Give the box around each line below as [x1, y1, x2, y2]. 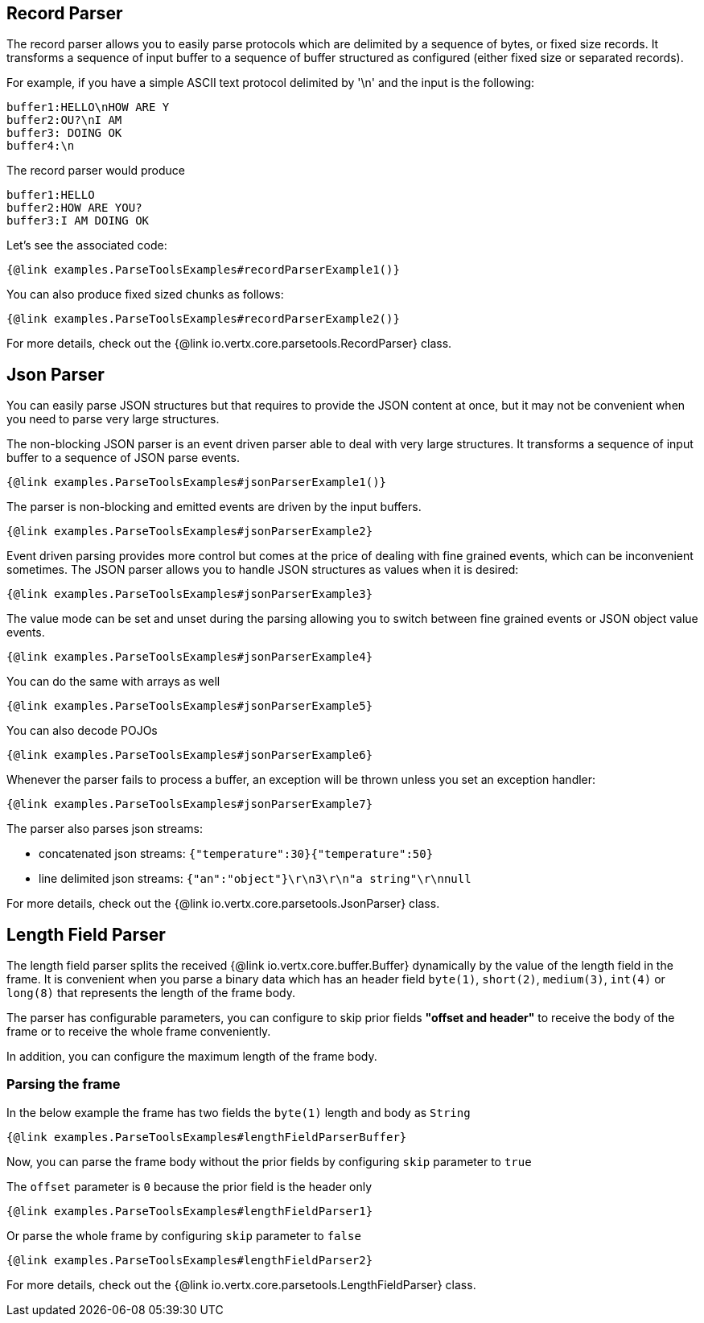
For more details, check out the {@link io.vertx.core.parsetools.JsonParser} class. [6, 896, 440, 911]
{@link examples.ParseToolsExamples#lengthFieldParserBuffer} [6, 1130, 407, 1144]
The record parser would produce [6, 163, 185, 178]
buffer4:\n [6, 139, 75, 153]
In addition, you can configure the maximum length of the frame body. [6, 1049, 377, 1064]
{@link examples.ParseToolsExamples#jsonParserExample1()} [6, 476, 387, 489]
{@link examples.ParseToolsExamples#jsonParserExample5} [6, 699, 373, 713]
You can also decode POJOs [6, 723, 158, 738]
